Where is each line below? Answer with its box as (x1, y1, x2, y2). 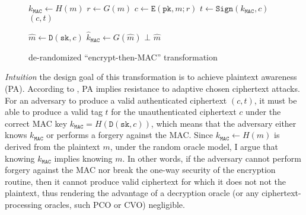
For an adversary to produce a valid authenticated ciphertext (5, 94, 227, 106)
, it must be (254, 94, 297, 106)
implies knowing (54, 152, 113, 164)
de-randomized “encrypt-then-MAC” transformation (28, 50, 218, 63)
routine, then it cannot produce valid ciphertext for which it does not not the (5, 175, 286, 187)
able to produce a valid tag (5, 105, 103, 118)
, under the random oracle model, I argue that (110, 140, 278, 152)
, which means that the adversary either (151, 117, 297, 129)
